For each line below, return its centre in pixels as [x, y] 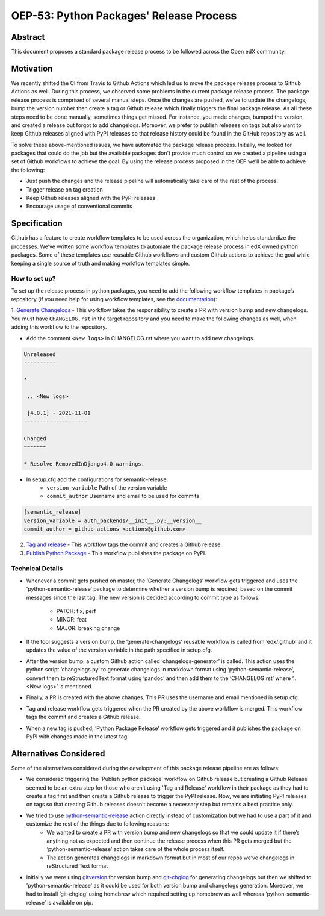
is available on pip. [70, 902]
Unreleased [40, 354]
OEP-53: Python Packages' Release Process [124, 16]
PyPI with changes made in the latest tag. [77, 736]
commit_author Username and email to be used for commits [123, 496]
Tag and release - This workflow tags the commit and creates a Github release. [124, 544]
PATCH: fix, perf [76, 611]
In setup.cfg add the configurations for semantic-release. [97, 479]
